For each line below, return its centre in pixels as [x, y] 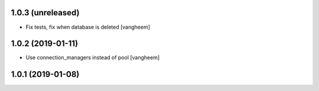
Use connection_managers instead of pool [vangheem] [93, 58]
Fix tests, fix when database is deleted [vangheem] [88, 27]
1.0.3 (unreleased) [45, 13]
